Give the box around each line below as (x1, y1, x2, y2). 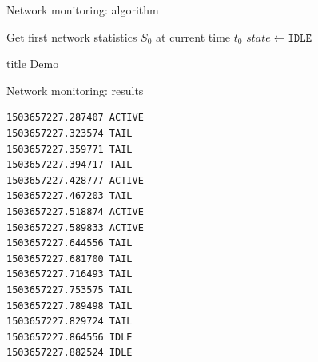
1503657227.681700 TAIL (6, 253, 133, 265)
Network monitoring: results (6, 82, 144, 98)
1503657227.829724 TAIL (6, 316, 133, 328)
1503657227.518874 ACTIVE (6, 205, 144, 217)
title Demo (6, 55, 59, 72)
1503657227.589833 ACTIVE (6, 221, 144, 233)
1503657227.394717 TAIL (6, 159, 133, 171)
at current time (156, 28, 231, 45)
